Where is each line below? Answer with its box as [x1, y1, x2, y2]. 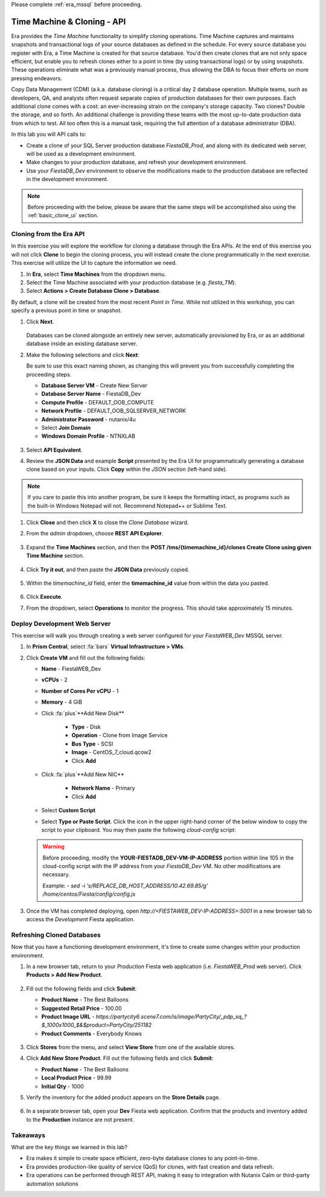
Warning [42, 843, 65, 851]
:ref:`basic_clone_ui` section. [27, 212, 99, 219]
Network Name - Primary [71, 785, 135, 792]
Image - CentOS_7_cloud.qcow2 [71, 749, 152, 756]
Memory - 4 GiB [41, 698, 83, 706]
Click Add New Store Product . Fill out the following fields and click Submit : [26, 1055, 214, 1062]
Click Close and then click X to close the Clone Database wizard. [26, 519, 189, 526]
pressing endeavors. [11, 74, 63, 81]
